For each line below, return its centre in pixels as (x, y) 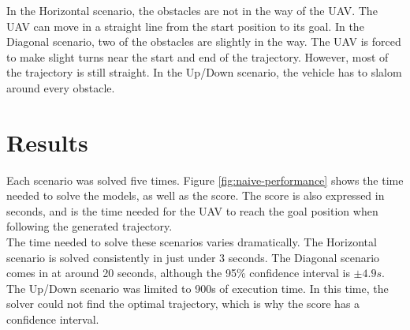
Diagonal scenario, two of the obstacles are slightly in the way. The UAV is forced (204, 41)
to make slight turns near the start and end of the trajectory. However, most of (198, 56)
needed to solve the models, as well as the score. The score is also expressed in (196, 195)
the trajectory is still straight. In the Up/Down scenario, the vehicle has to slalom (204, 72)
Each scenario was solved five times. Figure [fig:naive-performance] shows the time (205, 180)
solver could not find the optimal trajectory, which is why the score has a (183, 304)
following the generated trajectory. (89, 226)
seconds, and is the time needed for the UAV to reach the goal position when (192, 210)
